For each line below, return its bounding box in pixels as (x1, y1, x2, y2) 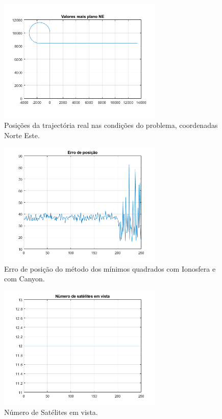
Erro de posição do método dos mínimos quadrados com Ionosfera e (4, 263, 216, 274)
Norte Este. (4, 129, 40, 140)
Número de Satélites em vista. (4, 406, 98, 417)
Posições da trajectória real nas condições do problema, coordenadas (4, 120, 218, 130)
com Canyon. (4, 273, 45, 284)
